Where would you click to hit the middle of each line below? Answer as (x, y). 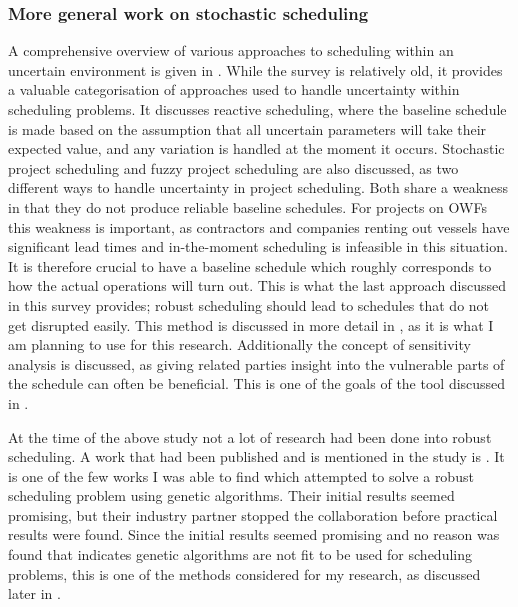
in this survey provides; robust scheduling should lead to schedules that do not (249, 304)
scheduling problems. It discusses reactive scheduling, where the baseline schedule (257, 109)
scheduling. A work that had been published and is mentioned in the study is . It (256, 456)
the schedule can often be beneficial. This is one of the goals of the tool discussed (257, 383)
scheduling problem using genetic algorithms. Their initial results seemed (231, 495)
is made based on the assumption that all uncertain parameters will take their (247, 128)
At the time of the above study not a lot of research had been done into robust (250, 436)
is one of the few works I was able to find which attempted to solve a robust (241, 475)
